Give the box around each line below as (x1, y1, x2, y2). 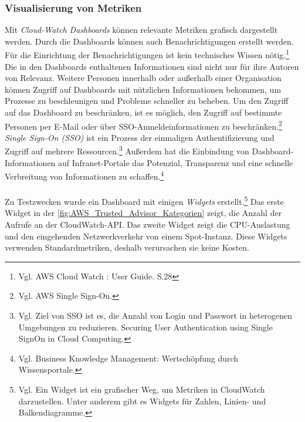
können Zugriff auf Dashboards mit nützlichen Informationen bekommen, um (5, 83, 282, 95)
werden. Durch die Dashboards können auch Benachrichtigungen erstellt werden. (5, 35, 294, 47)
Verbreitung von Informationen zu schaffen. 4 (5, 168, 164, 182)
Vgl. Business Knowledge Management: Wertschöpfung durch (18, 352, 239, 364)
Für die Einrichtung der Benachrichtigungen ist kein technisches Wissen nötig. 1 (5, 47, 290, 61)
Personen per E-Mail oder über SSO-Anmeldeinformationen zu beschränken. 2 (5, 118, 282, 132)
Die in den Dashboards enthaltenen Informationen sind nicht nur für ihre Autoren (5, 60, 299, 72)
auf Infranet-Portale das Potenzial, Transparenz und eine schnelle (58, 156, 293, 168)
